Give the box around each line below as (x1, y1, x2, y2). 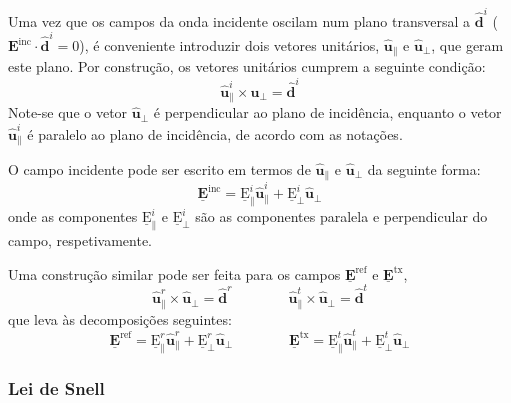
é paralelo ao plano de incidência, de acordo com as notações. (27, 123, 403, 144)
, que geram (431, 35, 504, 56)
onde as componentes (8, 206, 138, 227)
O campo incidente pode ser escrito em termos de (8, 159, 311, 180)
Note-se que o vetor (8, 102, 128, 123)
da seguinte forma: (367, 159, 481, 180)
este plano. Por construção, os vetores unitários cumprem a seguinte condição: (8, 56, 486, 77)
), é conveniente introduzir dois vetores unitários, (79, 35, 380, 56)
